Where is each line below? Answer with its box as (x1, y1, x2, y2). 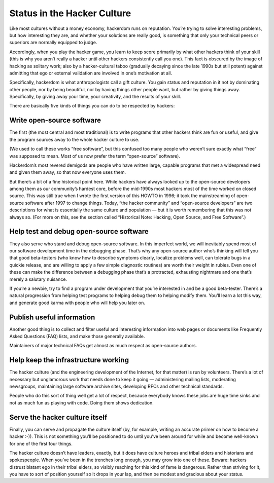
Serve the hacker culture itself (9, 413, 108, 422)
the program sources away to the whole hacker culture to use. (9, 136, 140, 142)
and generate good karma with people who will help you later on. (9, 300, 146, 306)
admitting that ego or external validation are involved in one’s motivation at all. (9, 70, 173, 76)
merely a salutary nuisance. (9, 276, 67, 282)
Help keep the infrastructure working (9, 356, 129, 364)
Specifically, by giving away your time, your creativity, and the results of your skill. (9, 94, 181, 100)
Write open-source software (9, 116, 101, 125)
